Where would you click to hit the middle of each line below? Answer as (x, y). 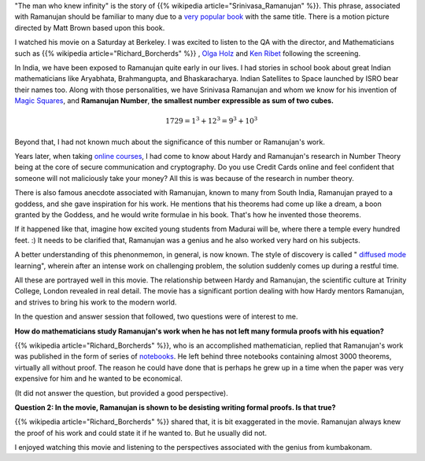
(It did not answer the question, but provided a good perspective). (121, 393)
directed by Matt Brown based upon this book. (90, 28)
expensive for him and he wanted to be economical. (98, 378)
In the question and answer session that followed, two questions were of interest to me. (156, 317)
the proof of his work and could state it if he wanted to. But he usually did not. (141, 433)
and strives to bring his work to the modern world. (96, 302)
